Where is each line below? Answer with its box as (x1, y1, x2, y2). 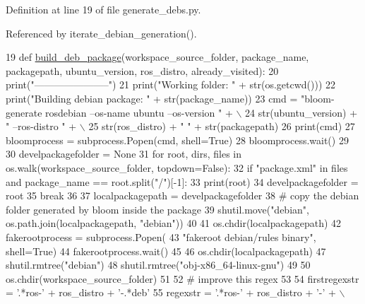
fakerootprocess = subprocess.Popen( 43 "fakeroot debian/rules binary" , (6, 229, 316, 244)
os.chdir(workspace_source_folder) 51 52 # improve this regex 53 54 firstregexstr (6, 271, 359, 286)
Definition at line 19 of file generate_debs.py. (6, 2, 201, 16)
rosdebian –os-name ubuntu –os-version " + (45, 105, 233, 119)
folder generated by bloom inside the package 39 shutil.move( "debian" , (6, 201, 309, 216)
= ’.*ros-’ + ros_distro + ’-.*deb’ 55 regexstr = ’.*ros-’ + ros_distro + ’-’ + (6, 285, 336, 300)
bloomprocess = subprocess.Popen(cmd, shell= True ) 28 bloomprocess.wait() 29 (6, 132, 349, 147)
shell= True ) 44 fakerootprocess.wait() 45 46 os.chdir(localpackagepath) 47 (6, 243, 326, 258)
